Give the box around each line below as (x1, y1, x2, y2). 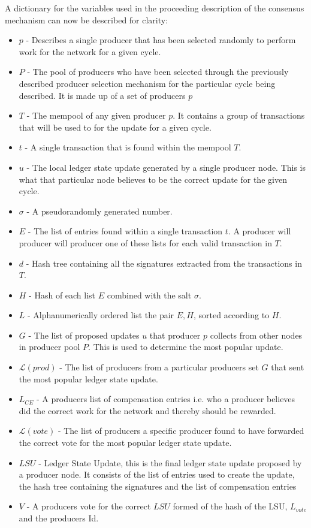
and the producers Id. (19, 512, 99, 524)
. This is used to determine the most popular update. (88, 340, 283, 353)
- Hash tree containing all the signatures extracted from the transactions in (26, 257, 302, 269)
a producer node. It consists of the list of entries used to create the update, (19, 468, 295, 481)
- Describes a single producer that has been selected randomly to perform (26, 34, 296, 46)
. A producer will (228, 225, 291, 237)
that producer (149, 328, 201, 341)
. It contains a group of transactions (173, 109, 305, 122)
